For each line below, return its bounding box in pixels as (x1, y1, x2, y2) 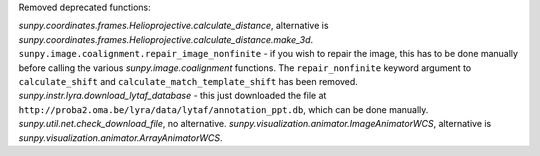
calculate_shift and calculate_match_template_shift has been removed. (18, 75, 359, 87)
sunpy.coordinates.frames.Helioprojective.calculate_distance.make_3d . (18, 33, 314, 45)
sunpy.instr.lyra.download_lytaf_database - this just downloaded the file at (18, 90, 327, 102)
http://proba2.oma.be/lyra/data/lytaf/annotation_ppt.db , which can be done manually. (18, 103, 429, 115)
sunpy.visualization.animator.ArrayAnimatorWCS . (18, 131, 223, 144)
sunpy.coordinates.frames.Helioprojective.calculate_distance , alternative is (18, 20, 329, 32)
